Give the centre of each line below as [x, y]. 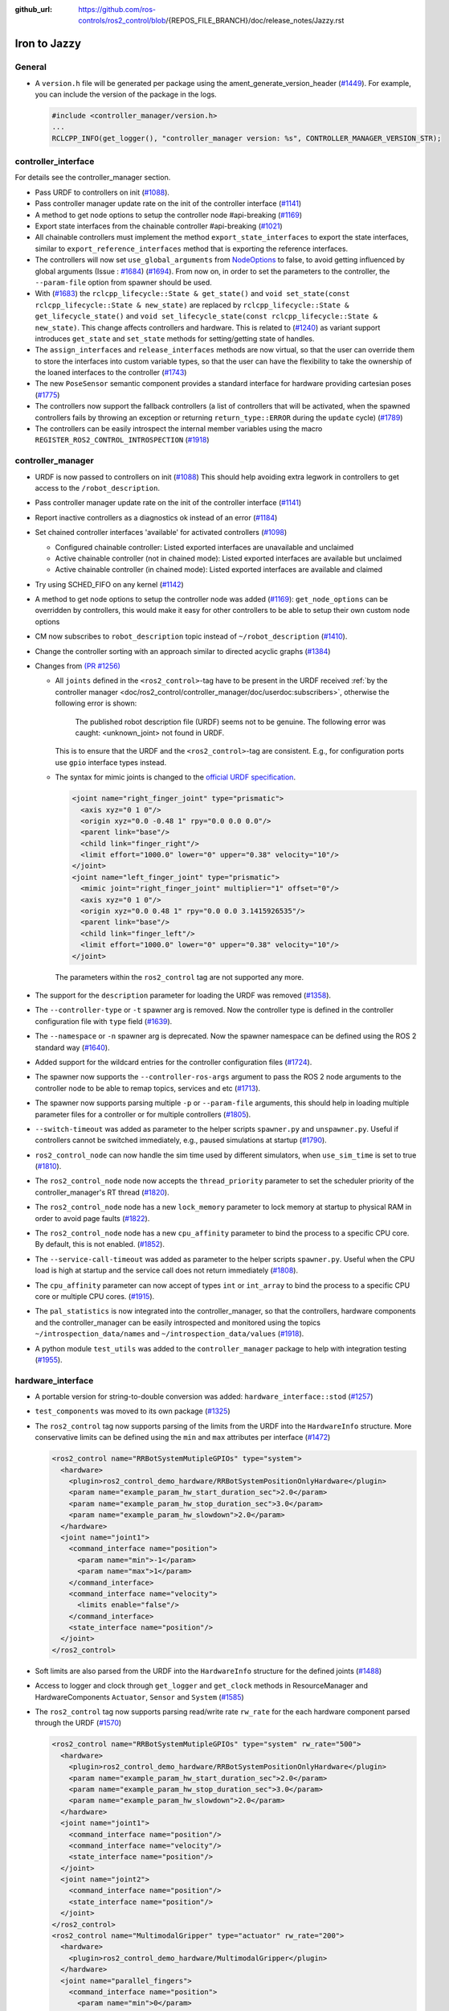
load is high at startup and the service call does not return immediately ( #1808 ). [167, 1270]
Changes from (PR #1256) [78, 666]
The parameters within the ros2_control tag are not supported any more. [180, 977]
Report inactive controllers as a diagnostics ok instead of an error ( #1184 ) [156, 517]
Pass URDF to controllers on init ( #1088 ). [102, 192]
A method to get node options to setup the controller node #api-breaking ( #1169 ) [169, 215]
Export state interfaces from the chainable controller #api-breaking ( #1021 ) [159, 226]
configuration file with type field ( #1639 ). [104, 1021]
